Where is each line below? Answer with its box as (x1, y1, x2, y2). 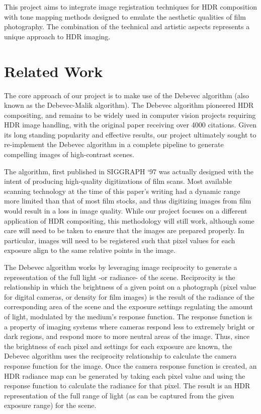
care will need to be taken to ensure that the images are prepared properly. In (4, 225, 244, 236)
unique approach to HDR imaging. (4, 31, 111, 41)
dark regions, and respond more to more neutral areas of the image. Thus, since (4, 331, 250, 341)
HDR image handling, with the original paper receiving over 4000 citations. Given (4, 119, 257, 130)
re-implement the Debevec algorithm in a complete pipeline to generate (4, 139, 224, 150)
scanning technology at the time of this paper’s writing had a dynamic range (4, 185, 240, 196)
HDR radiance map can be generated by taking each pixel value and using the (4, 370, 245, 381)
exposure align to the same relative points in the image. (4, 245, 176, 255)
